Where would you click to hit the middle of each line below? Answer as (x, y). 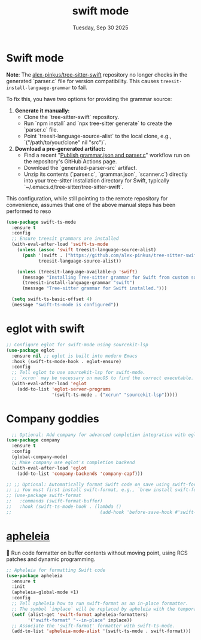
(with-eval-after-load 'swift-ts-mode (60, 244)
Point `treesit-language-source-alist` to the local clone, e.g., (98, 136)
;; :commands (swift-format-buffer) (54, 501)
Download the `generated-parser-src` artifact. (80, 167)
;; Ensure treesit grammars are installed (65, 239)
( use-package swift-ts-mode (41, 222)
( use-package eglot (31, 350)
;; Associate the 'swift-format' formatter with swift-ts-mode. (93, 626)
